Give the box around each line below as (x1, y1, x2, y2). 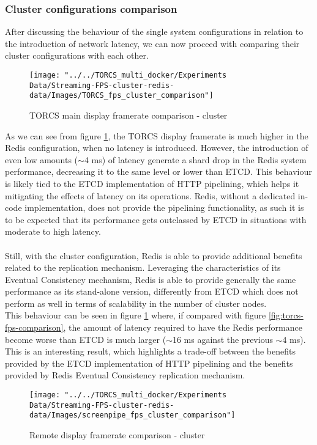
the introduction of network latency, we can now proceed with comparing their (5, 37, 300, 50)
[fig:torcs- (268, 309, 304, 322)
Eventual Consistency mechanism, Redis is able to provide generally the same (5, 273, 296, 285)
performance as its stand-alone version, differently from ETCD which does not (5, 285, 299, 298)
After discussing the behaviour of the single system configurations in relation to (5, 25, 304, 38)
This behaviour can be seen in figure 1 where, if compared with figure (5, 309, 266, 322)
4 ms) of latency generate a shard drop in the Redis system (84, 153, 307, 166)
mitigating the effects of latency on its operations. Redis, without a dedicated (5, 189, 296, 202)
